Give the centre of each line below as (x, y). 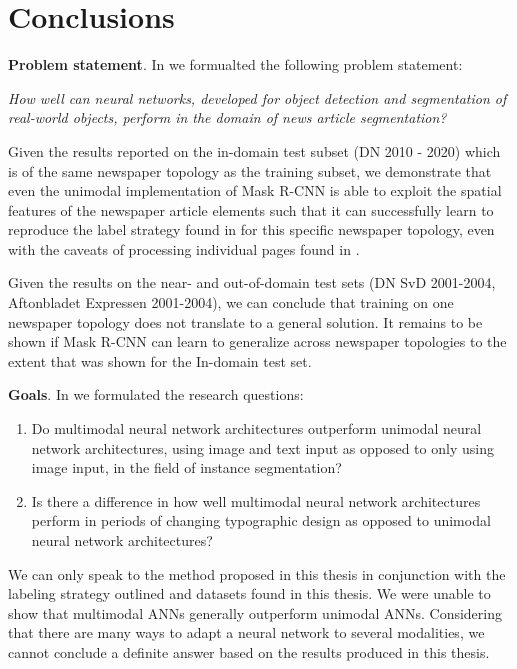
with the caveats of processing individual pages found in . (184, 248)
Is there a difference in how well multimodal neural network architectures (256, 500)
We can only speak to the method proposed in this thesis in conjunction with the (257, 573)
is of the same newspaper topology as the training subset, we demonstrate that (250, 170)
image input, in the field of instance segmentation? (186, 467)
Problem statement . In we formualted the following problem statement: (235, 64)
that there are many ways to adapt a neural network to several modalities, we (246, 632)
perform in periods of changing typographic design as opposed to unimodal (261, 520)
